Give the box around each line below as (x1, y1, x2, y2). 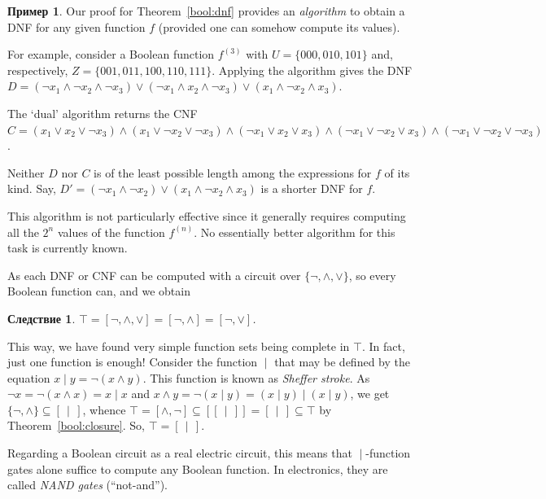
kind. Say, (7, 180, 56, 197)
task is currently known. (7, 239, 128, 256)
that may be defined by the (274, 353, 410, 370)
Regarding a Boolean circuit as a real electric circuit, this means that (7, 444, 352, 462)
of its (384, 164, 410, 181)
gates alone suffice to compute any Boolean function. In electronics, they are (7, 460, 388, 477)
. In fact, (361, 337, 405, 354)
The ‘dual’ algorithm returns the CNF (7, 104, 198, 121)
